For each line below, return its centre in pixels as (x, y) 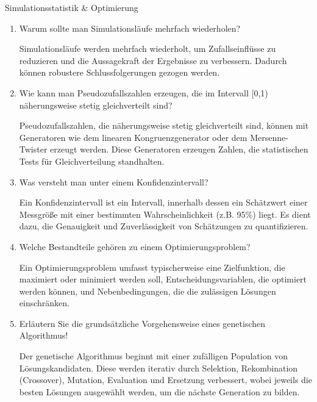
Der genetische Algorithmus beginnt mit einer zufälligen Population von (153, 356)
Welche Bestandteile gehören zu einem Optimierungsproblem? (135, 246)
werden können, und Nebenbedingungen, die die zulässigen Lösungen (148, 291)
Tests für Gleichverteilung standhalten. (92, 161)
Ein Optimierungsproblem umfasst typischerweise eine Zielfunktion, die (152, 267)
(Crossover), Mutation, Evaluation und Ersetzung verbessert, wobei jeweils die (166, 380)
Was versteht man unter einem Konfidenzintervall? (114, 181)
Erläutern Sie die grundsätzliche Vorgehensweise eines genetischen (142, 323)
